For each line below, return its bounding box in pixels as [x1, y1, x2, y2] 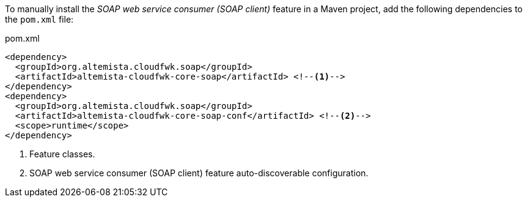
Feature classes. [29, 149, 95, 159]
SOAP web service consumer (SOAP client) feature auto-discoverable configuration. [29, 168, 369, 178]
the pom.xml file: [5, 14, 74, 24]
